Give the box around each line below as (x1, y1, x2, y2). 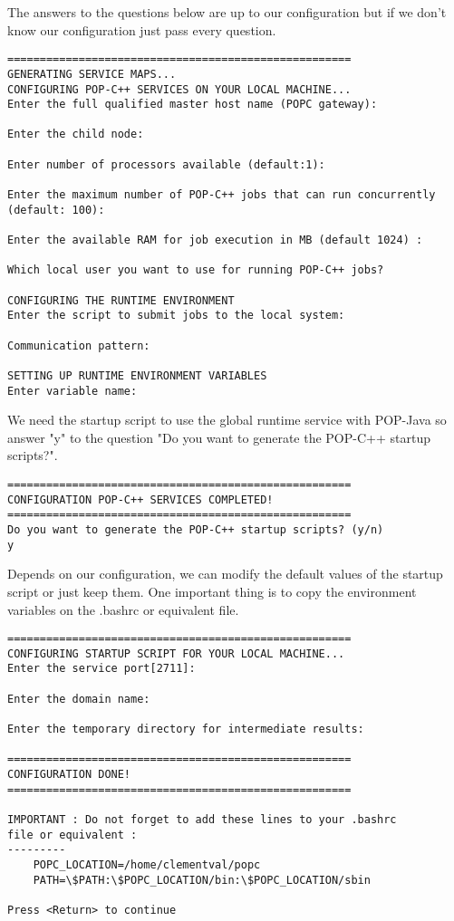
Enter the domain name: (7, 692, 150, 705)
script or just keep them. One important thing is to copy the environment (7, 581, 417, 600)
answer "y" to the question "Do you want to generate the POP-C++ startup (7, 427, 430, 446)
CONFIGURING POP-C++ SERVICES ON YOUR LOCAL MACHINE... (7, 82, 352, 96)
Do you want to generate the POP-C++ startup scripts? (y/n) (7, 523, 384, 537)
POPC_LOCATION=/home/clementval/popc (33, 858, 261, 871)
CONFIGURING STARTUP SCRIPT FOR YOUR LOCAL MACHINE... (7, 647, 345, 660)
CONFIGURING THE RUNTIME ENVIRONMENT (7, 293, 235, 307)
